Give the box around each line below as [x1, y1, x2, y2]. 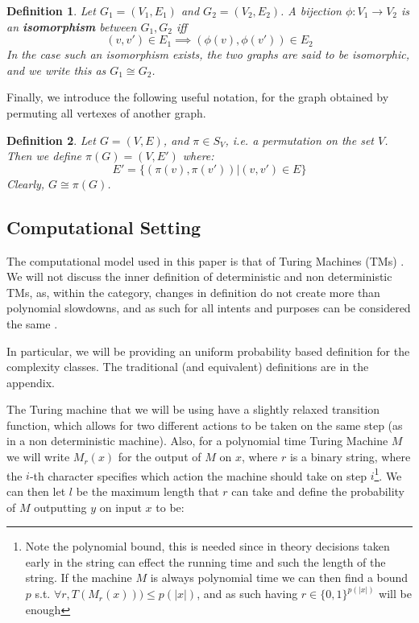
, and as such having [197, 585, 298, 602]
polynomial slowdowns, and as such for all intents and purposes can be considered [6, 299, 411, 316]
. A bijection [280, 2, 342, 19]
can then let [6, 482, 66, 499]
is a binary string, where [289, 448, 411, 465]
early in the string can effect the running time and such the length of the [25, 553, 386, 570]
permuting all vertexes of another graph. [6, 104, 206, 121]
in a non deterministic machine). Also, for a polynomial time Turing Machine [6, 432, 388, 449]
